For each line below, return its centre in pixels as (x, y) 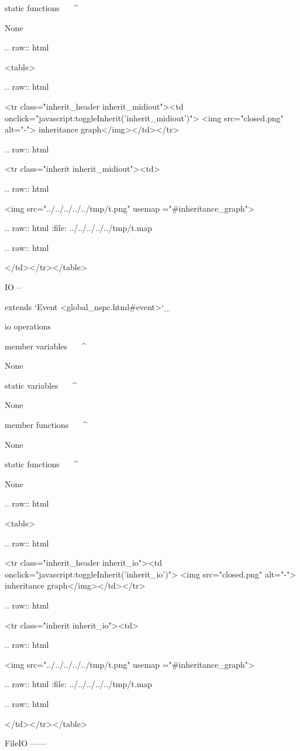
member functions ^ (46, 425)
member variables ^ (46, 346)
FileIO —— (26, 743)
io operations (28, 326)
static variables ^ (41, 385)
